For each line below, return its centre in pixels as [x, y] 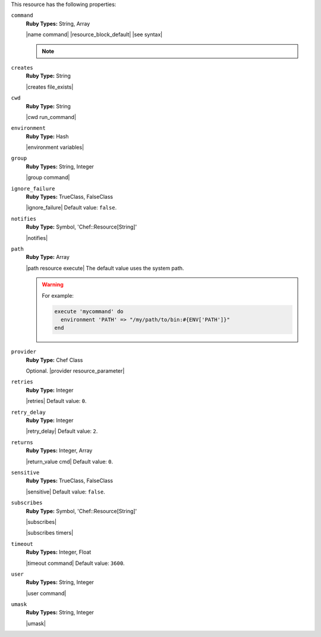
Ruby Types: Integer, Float [59, 552]
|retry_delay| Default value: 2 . [62, 431]
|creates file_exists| [50, 87]
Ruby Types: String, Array [58, 23]
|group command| [48, 177]
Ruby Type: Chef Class [54, 360]
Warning [53, 285]
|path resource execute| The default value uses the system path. [105, 268]
